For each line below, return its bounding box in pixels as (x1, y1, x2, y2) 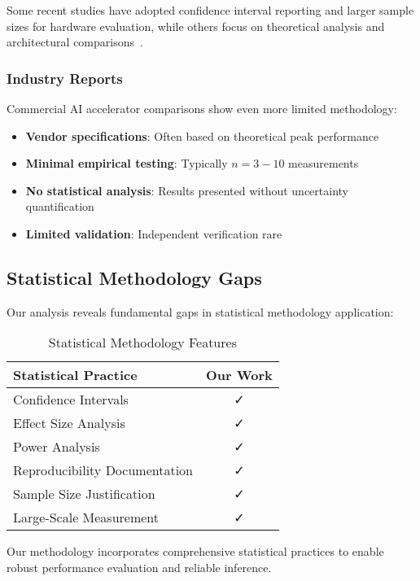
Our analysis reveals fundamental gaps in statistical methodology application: (7, 303, 394, 320)
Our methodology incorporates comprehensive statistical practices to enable (7, 543, 384, 560)
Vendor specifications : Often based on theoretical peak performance (25, 127, 379, 144)
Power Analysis (13, 437, 100, 456)
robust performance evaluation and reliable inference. (7, 558, 272, 575)
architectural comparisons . (7, 33, 143, 50)
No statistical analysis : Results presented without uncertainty (25, 181, 349, 199)
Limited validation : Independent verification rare (25, 225, 282, 242)
